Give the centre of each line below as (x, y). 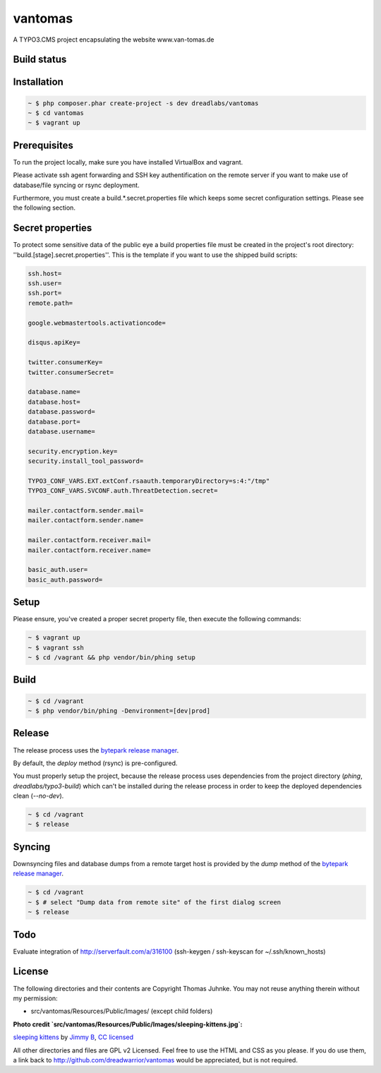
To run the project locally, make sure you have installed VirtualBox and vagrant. (128, 162)
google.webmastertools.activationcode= (97, 323)
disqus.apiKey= (54, 343)
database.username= (61, 431)
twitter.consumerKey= (65, 362)
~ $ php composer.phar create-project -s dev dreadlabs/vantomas (143, 103)
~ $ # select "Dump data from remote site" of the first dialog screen (155, 902)
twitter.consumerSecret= (71, 372)
